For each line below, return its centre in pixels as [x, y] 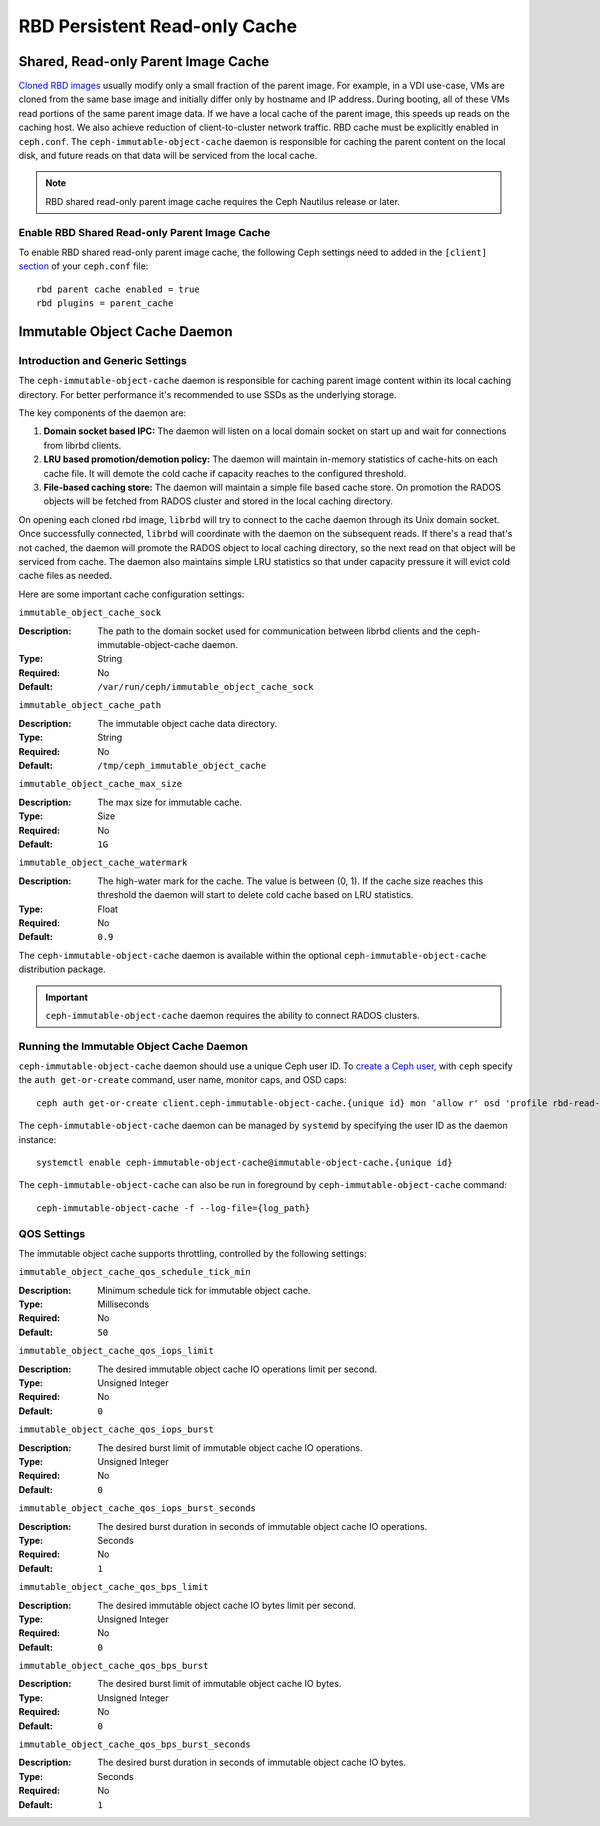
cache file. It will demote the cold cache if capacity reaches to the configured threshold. [225, 473]
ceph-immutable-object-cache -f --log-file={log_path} [173, 1208]
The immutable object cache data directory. [187, 723]
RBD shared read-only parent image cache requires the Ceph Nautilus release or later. [222, 201]
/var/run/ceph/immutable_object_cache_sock [205, 687]
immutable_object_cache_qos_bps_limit [113, 1587]
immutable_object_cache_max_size [100, 784]
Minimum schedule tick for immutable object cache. [204, 1290]
